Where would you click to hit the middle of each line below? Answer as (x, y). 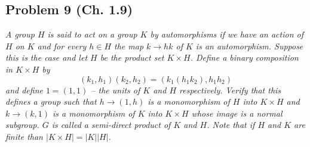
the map (129, 46)
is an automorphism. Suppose (249, 46)
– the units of (116, 90)
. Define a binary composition (244, 57)
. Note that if (231, 125)
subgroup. (22, 125)
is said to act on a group (92, 34)
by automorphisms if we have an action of (227, 34)
